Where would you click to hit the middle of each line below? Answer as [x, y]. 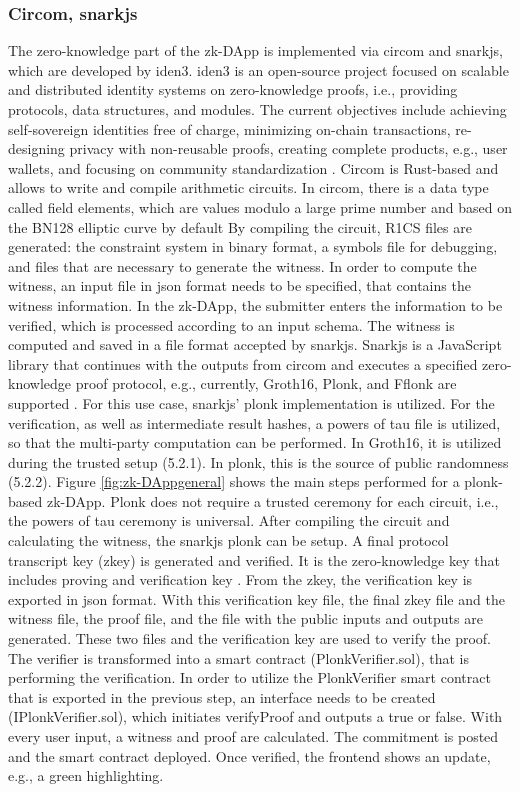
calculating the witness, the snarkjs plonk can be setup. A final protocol [228, 540]
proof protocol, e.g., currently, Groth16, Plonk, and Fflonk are [266, 383]
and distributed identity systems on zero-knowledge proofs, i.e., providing [233, 89]
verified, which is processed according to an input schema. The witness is [231, 324]
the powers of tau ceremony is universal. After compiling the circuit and [229, 520]
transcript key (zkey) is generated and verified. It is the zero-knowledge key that [254, 559]
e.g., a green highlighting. [86, 775]
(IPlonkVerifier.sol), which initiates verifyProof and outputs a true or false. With [255, 716]
